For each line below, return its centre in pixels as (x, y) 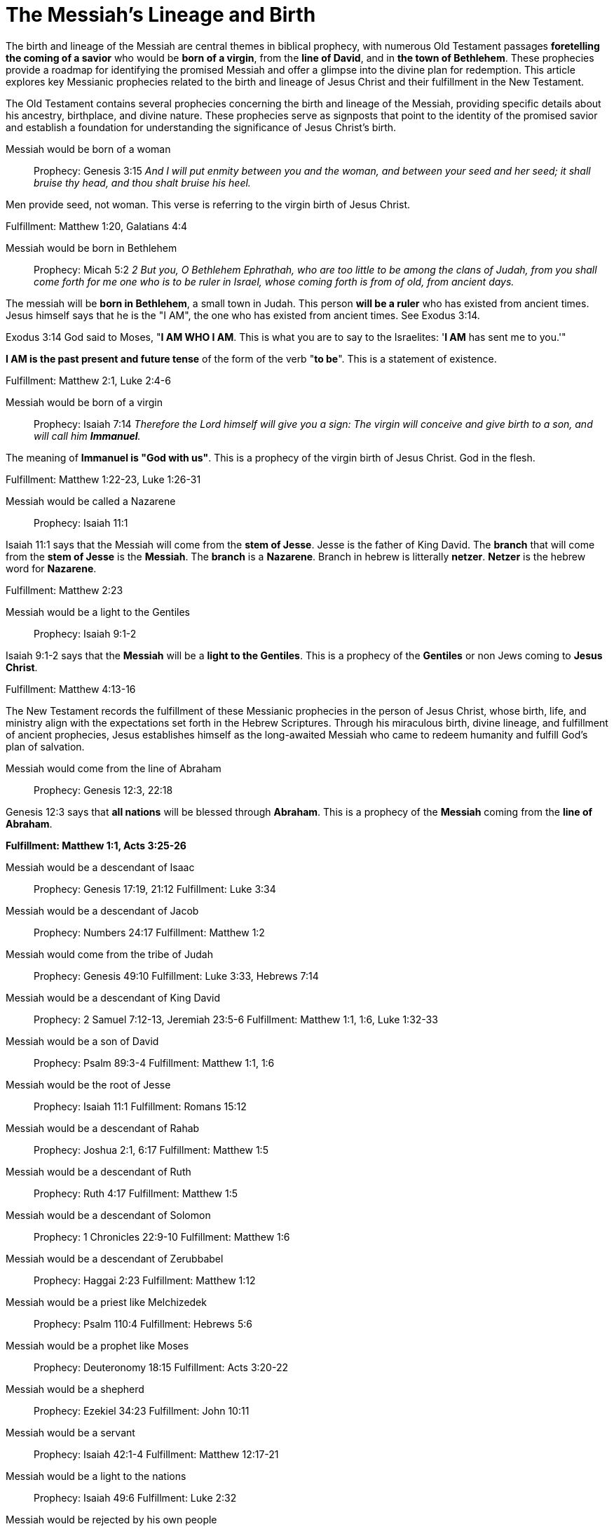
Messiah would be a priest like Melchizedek (106, 1302)
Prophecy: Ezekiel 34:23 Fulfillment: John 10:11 (142, 1410)
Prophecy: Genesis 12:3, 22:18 (103, 790)
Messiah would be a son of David (82, 1041)
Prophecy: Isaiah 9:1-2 (85, 633)
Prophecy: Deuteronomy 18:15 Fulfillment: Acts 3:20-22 (161, 1367)
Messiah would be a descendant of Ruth (98, 1171)
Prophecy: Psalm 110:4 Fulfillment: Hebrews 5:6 (143, 1323)
